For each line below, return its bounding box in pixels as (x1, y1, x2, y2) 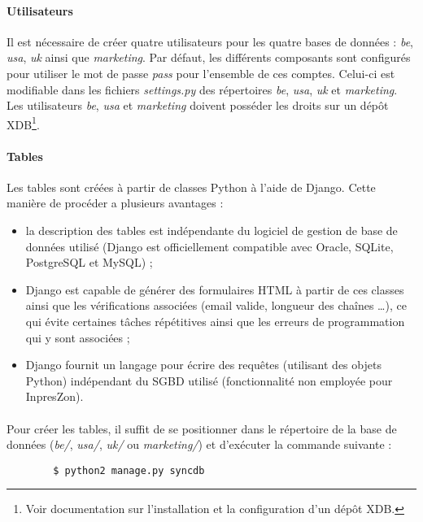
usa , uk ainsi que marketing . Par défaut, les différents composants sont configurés (7, 49, 411, 66)
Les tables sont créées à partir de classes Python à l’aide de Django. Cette (7, 178, 376, 195)
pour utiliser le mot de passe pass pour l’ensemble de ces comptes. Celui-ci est (7, 64, 395, 81)
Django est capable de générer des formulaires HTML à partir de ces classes (25, 281, 404, 298)
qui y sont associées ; (25, 328, 130, 346)
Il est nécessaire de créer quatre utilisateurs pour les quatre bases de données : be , (7, 33, 413, 50)
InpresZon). (25, 388, 84, 405)
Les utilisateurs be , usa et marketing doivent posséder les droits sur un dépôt (7, 97, 389, 114)
